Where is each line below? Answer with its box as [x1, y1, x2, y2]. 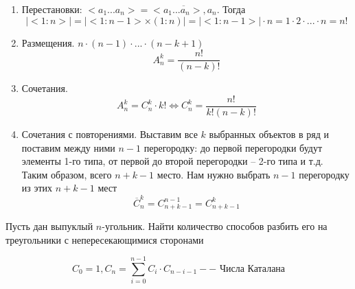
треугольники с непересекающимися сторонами [5, 232, 204, 246]
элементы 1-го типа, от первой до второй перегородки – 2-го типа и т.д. [21, 154, 323, 168]
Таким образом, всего [21, 167, 112, 181]
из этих [21, 181, 53, 195]
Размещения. [21, 35, 75, 49]
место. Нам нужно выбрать [157, 167, 271, 181]
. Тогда [216, 2, 246, 16]
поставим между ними [21, 140, 115, 154]
